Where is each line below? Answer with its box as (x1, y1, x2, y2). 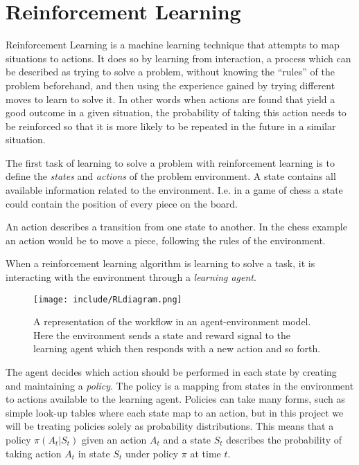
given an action (82, 432, 147, 447)
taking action (6, 446, 62, 460)
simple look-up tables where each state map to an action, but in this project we (6, 405, 344, 419)
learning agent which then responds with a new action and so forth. (33, 341, 321, 356)
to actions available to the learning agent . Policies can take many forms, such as (6, 392, 345, 406)
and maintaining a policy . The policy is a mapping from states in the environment (6, 378, 354, 392)
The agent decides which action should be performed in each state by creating (6, 365, 337, 379)
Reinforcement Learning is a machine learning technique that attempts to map (6, 37, 340, 52)
